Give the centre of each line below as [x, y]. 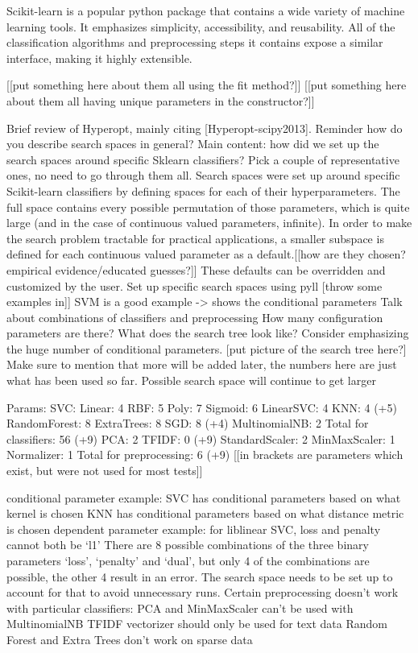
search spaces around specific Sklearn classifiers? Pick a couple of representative [203, 159]
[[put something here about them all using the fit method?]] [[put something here [207, 85]
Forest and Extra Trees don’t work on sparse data [130, 639]
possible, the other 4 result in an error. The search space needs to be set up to [200, 576]
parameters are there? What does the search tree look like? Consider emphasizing [208, 333]
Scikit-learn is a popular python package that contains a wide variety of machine [206, 10]
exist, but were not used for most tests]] [105, 471]
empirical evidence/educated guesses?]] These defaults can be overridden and [196, 269]
